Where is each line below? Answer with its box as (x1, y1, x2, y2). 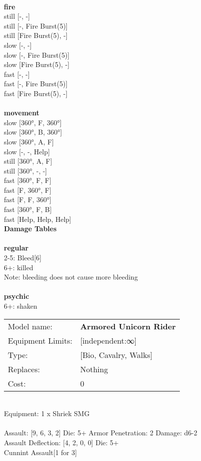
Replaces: (8, 363, 40, 375)
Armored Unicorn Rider (80, 320, 176, 332)
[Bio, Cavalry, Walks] (80, 349, 153, 360)
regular (4, 243, 29, 253)
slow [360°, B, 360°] (4, 127, 62, 137)
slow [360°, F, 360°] (4, 117, 62, 127)
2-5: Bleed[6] (4, 252, 42, 263)
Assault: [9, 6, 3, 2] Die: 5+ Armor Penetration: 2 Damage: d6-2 (4, 427, 198, 438)
